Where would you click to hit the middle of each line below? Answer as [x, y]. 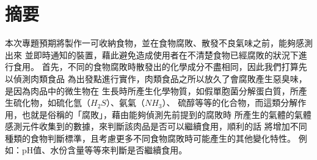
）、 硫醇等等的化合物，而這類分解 [230, 103]
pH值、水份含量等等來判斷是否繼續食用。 [104, 150]
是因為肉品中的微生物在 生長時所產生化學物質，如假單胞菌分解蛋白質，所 [152, 90]
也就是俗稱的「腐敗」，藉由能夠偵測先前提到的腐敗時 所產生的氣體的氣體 [166, 114]
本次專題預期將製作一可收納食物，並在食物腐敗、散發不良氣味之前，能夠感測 [159, 43]
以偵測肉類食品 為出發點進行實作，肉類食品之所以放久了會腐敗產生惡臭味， [156, 78]
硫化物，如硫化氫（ [52, 103]
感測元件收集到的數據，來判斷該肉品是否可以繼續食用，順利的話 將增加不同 [156, 126]
